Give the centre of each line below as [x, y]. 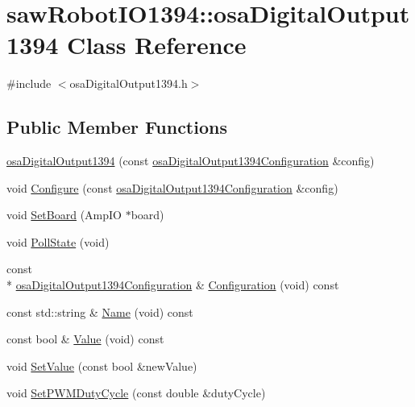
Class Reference [157, 45]
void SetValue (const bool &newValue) [102, 365]
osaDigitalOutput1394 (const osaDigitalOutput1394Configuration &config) [191, 161]
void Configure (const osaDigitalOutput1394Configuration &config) [172, 187]
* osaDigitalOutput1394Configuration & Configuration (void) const [173, 285]
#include [29, 83]
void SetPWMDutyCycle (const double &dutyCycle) [136, 393]
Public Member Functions [117, 127]
